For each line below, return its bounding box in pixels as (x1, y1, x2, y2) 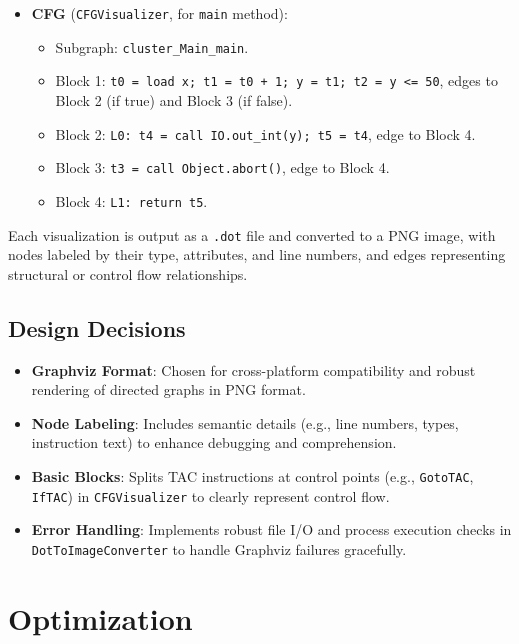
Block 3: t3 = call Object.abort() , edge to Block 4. (55, 157, 390, 178)
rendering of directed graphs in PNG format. (31, 379, 306, 400)
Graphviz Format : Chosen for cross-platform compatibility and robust (31, 359, 476, 380)
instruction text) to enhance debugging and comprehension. (31, 432, 397, 453)
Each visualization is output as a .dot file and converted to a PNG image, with (8, 224, 496, 245)
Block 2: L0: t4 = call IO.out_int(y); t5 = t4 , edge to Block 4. (55, 123, 476, 144)
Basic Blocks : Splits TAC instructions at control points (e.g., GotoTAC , (31, 465, 474, 486)
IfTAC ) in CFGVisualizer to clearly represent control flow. (31, 485, 390, 506)
